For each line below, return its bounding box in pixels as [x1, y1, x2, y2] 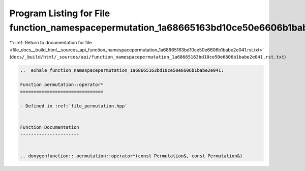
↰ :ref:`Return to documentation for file [9, 40, 92, 46]
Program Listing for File [9, 8, 110, 19]
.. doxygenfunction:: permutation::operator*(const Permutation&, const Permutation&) [20, 153, 243, 159]
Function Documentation [20, 125, 80, 130]
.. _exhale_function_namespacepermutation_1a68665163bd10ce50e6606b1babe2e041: [20, 68, 224, 73]
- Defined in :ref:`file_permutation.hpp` [20, 103, 128, 109]
